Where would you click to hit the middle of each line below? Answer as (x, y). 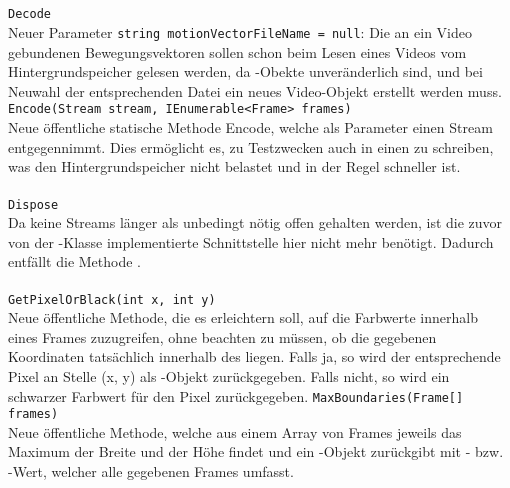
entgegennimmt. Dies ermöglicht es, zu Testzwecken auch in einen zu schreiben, (251, 146)
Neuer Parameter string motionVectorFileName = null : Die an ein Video (240, 32)
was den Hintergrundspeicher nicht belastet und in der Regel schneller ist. (234, 166)
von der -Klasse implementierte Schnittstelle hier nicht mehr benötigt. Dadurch (251, 241)
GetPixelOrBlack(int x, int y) (112, 299)
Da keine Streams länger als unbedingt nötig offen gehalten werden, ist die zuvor (255, 222)
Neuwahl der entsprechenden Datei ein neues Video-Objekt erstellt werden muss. (255, 90)
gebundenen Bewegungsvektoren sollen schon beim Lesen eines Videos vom (237, 51)
